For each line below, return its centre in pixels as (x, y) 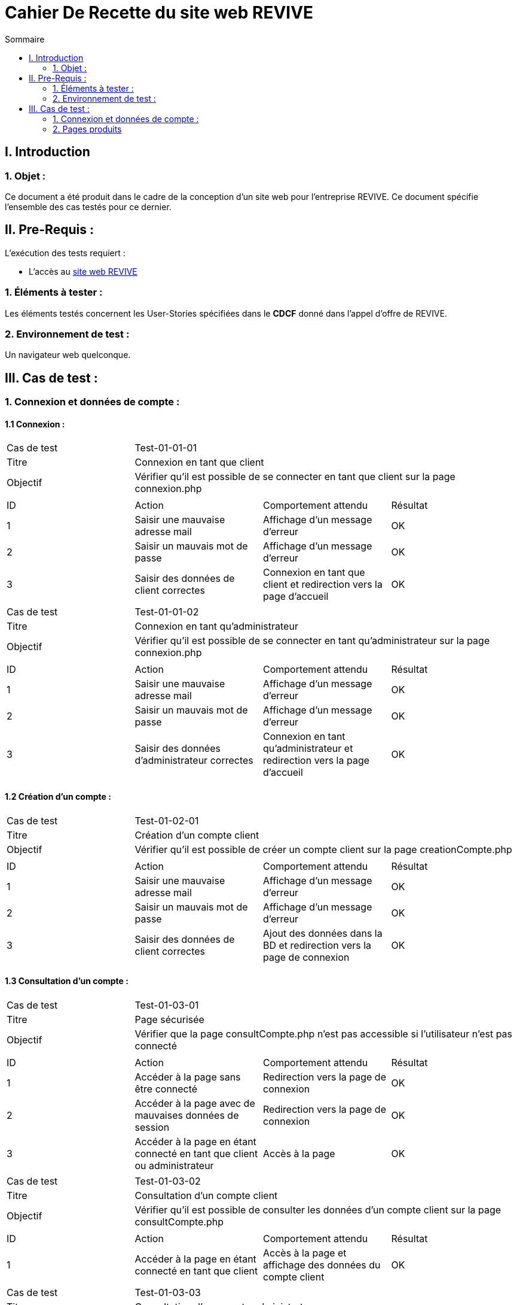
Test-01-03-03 (168, 1292)
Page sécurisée (169, 1019)
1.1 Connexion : (35, 424)
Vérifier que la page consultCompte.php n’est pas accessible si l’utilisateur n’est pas (324, 1034)
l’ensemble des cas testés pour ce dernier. (88, 207)
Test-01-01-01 (166, 448)
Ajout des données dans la (323, 933)
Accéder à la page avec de (195, 1103)
